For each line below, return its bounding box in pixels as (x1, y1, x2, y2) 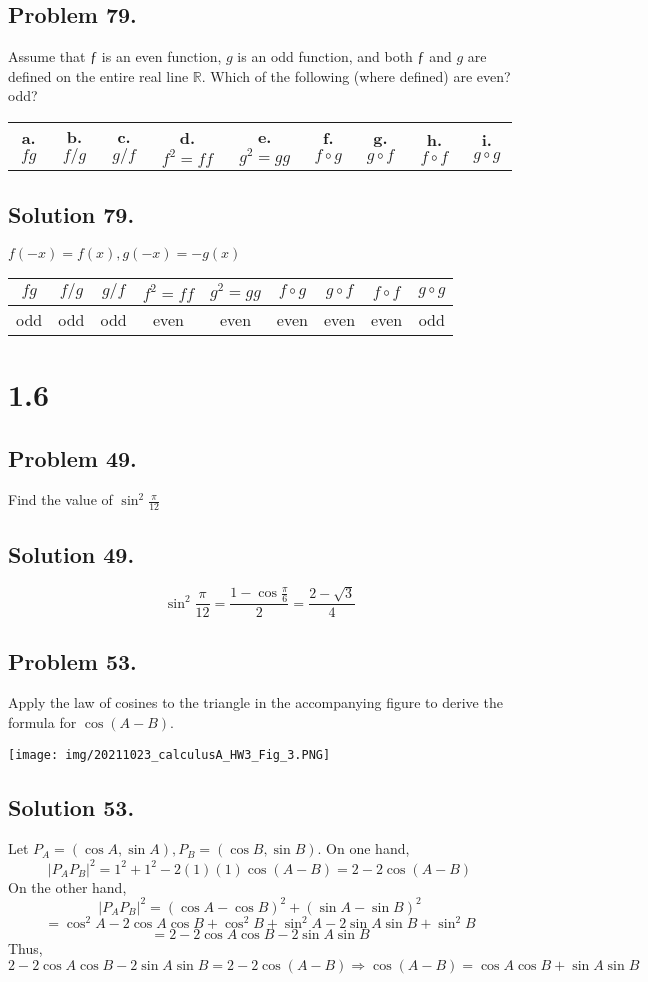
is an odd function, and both (237, 46, 413, 67)
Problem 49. (8, 442, 137, 473)
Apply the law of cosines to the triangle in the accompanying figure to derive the (8, 692, 503, 713)
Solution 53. (8, 791, 135, 822)
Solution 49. (8, 538, 135, 569)
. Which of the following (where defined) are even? (201, 65, 511, 86)
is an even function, (101, 46, 222, 67)
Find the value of (8, 489, 113, 510)
